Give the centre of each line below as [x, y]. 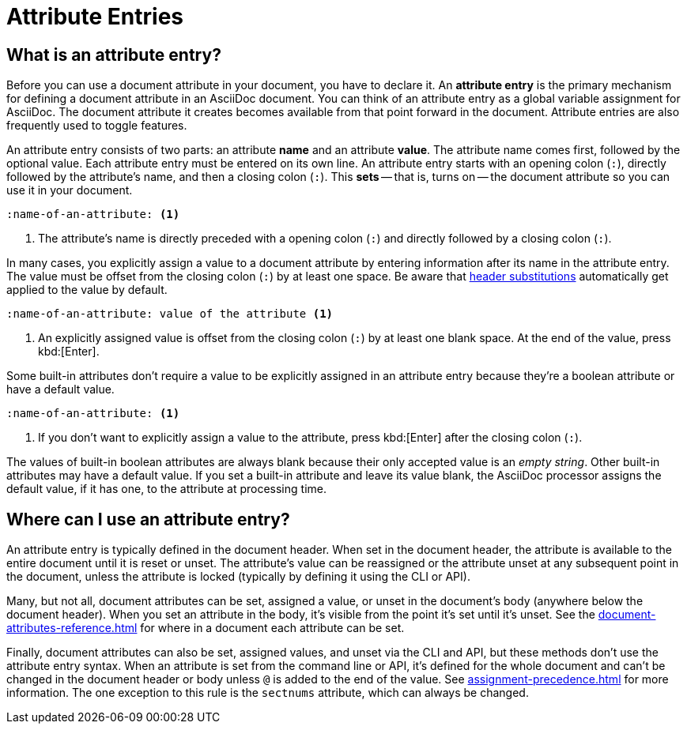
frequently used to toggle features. [97, 126]
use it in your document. [70, 190]
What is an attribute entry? [114, 55]
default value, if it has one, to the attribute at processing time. [166, 489]
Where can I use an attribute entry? [148, 519]
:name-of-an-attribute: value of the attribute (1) [170, 314]
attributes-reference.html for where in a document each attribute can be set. [206, 628]
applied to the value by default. [87, 290]
